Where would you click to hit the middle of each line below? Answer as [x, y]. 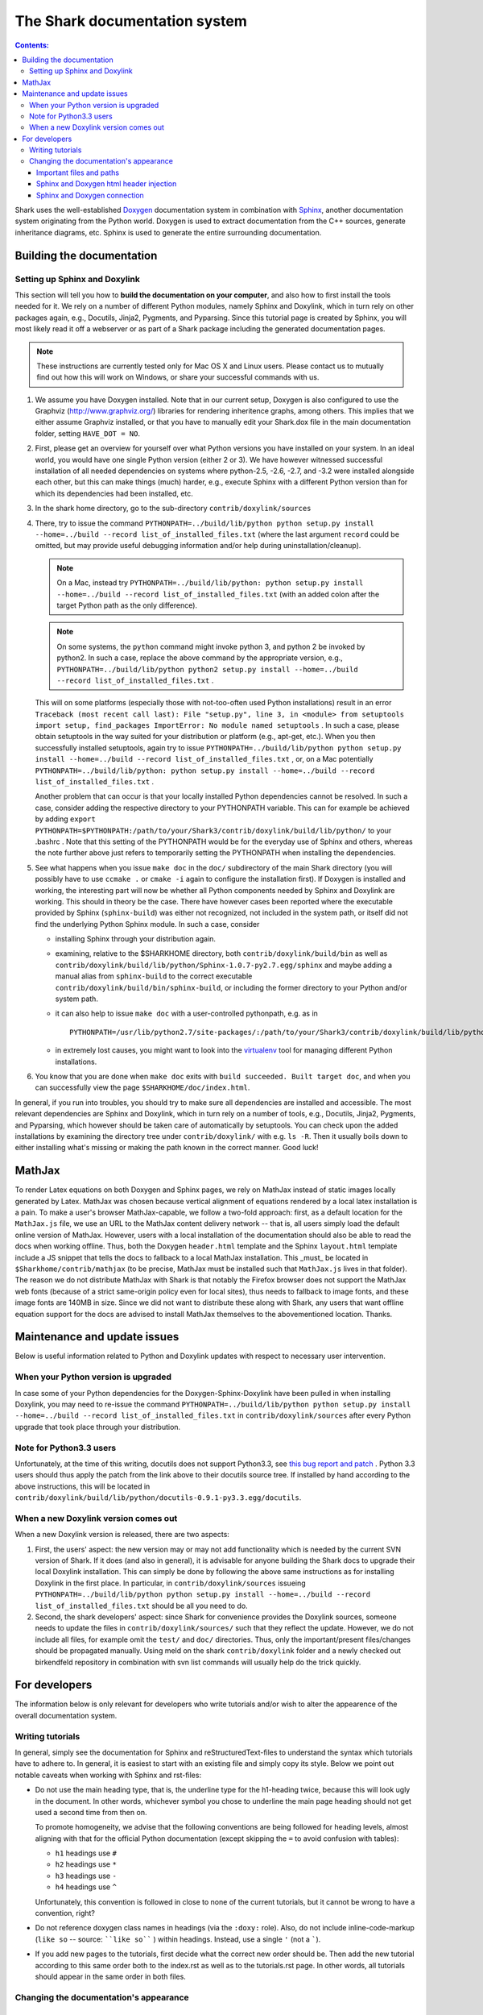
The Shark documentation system [131, 21]
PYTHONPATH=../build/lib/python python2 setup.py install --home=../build [207, 669]
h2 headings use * [86, 1864]
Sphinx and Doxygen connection [90, 195]
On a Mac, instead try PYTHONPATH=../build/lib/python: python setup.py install [210, 583]
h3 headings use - [86, 1876]
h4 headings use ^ [86, 1887]
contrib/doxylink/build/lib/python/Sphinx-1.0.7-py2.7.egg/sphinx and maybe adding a [224, 965]
